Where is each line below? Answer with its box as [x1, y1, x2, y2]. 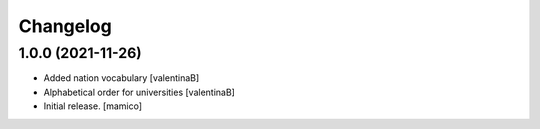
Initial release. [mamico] [43, 100, 143, 112]
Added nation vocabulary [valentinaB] [43, 72, 200, 84]
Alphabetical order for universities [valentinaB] [43, 86, 235, 98]
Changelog [18, 15, 112, 37]
